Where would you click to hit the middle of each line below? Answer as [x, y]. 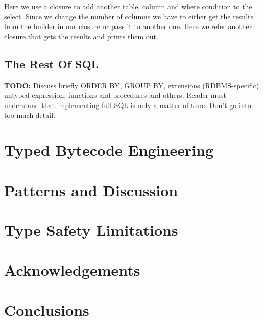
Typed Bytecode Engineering [109, 150]
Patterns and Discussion [91, 190]
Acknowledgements [72, 270]
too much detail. [30, 115]
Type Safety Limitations [91, 230]
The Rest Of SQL [52, 63]
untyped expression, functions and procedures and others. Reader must [115, 95]
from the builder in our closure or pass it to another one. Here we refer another [128, 26]
